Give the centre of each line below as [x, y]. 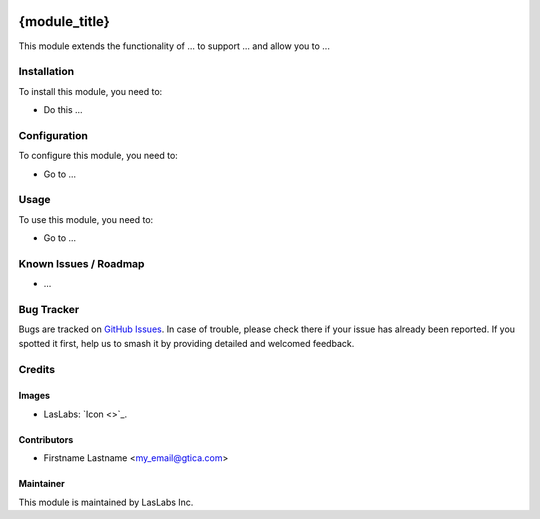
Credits [36, 369]
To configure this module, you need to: [98, 156]
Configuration [53, 135]
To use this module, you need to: [86, 219]
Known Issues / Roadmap [81, 263]
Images [34, 396]
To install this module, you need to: [90, 91]
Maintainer [41, 484]
